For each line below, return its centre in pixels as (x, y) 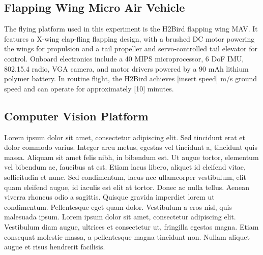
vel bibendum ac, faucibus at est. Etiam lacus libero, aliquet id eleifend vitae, (125, 167)
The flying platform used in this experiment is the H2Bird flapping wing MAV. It (131, 29)
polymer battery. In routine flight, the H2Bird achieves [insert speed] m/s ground (130, 78)
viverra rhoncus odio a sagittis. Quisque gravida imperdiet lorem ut (109, 197)
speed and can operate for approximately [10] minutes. (89, 88)
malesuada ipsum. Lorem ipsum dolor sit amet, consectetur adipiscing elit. (120, 217)
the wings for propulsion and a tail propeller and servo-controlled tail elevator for (131, 49)
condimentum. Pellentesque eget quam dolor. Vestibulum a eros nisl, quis (118, 206)
